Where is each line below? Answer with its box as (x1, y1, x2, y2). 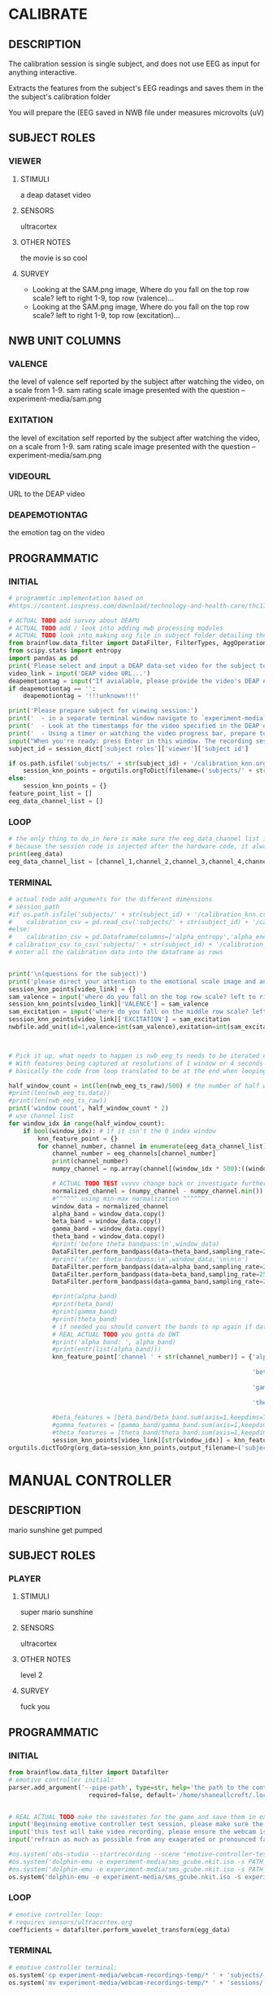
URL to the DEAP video (8, 489, 85, 499)
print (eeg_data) (8, 849, 63, 858)
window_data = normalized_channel (51, 1202, 169, 1211)
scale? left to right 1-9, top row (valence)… (32, 293, 175, 303)
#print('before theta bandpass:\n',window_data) (51, 1240, 220, 1249)
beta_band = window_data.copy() (51, 1217, 162, 1225)
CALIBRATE (8, 5, 88, 24)
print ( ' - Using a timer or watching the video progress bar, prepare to (8, 729, 267, 737)
